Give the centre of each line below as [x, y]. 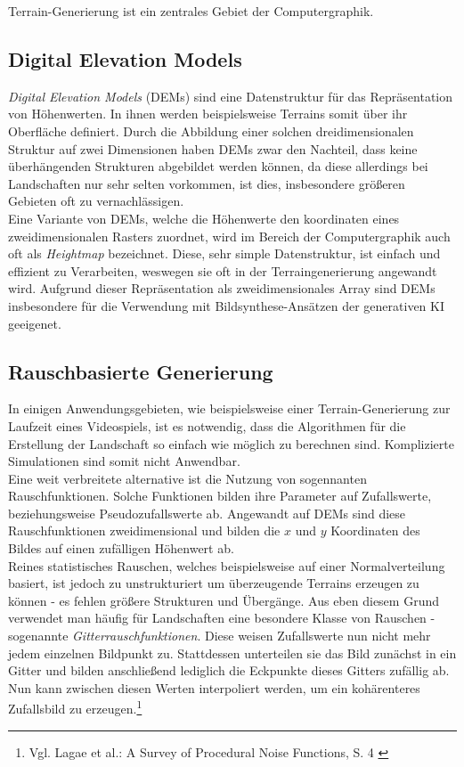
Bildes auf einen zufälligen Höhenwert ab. [121, 548]
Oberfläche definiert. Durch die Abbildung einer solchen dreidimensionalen [211, 131]
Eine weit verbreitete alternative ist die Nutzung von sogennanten [187, 478]
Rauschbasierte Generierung [141, 371]
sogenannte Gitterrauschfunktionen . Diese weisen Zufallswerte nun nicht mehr [220, 636]
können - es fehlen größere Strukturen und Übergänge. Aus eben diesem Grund [224, 600]
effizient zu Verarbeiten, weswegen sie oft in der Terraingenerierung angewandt [223, 270]
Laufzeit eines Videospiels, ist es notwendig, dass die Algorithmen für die [207, 425]
